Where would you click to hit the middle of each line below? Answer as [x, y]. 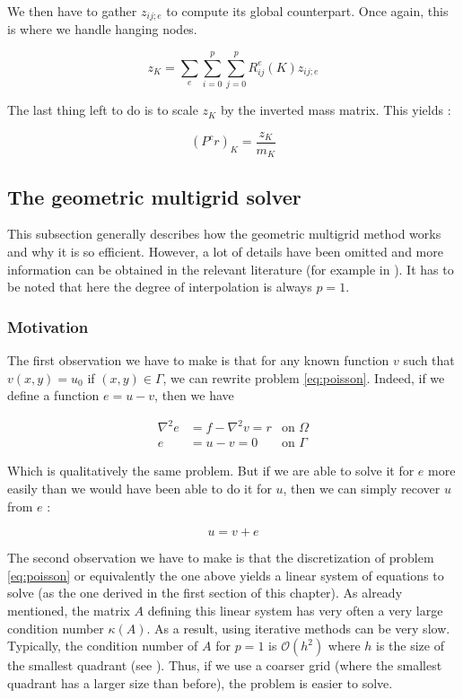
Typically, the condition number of [103, 646]
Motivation [48, 326]
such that [429, 360]
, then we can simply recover [362, 489]
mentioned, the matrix [69, 610]
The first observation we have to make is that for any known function [198, 360]
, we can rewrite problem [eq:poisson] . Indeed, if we [304, 377]
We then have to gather [72, 11]
